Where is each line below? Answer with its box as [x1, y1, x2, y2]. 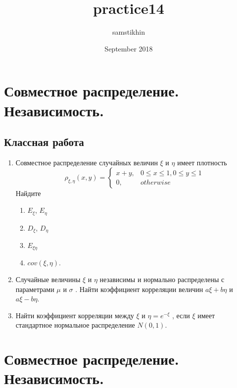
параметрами [15, 284, 54, 294]
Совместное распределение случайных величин [15, 157, 158, 167]
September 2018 [104, 43, 153, 53]
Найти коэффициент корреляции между [15, 310, 134, 320]
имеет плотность [177, 157, 227, 167]
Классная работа [4, 134, 84, 149]
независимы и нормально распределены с [99, 274, 225, 285]
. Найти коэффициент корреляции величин [75, 284, 203, 294]
